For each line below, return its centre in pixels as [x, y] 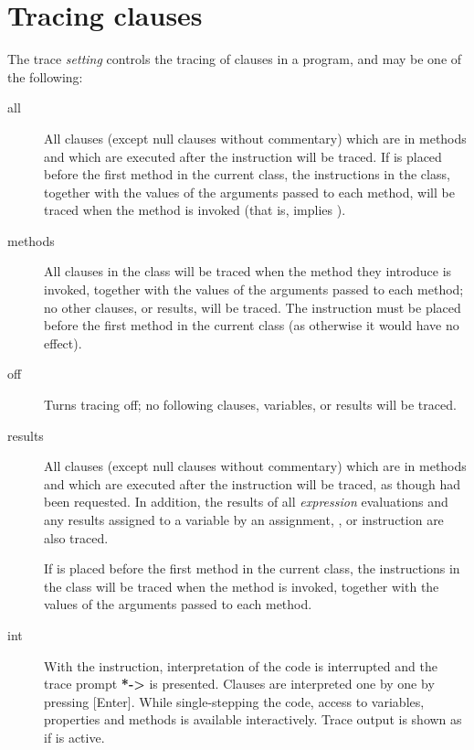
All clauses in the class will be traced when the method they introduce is [248, 271]
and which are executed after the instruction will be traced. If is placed [243, 156]
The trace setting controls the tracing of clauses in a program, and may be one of [235, 59]
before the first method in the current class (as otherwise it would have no [252, 325]
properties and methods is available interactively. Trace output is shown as [253, 719]
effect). [63, 343]
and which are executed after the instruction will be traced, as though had [253, 483]
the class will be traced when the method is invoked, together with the [242, 586]
